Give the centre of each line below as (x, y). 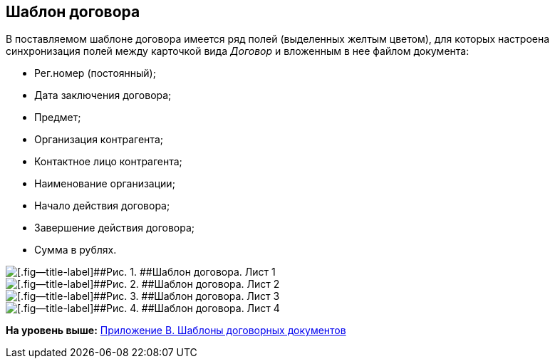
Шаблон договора (73, 12)
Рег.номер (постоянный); (95, 73)
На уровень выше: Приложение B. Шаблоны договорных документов (176, 331)
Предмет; (58, 118)
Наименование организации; (105, 184)
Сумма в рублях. (76, 250)
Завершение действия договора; (115, 228)
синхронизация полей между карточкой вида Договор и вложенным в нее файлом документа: (238, 51)
